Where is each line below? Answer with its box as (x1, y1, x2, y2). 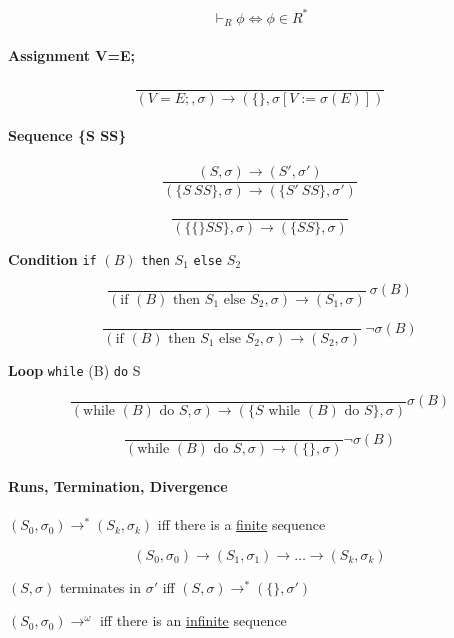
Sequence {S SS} (8, 125, 127, 146)
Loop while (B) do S (8, 359, 141, 380)
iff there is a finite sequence (157, 514, 326, 535)
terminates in (59, 576, 141, 597)
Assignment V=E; (8, 44, 135, 65)
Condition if (8, 248, 97, 269)
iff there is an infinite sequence (99, 610, 287, 631)
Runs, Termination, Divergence (8, 476, 228, 497)
